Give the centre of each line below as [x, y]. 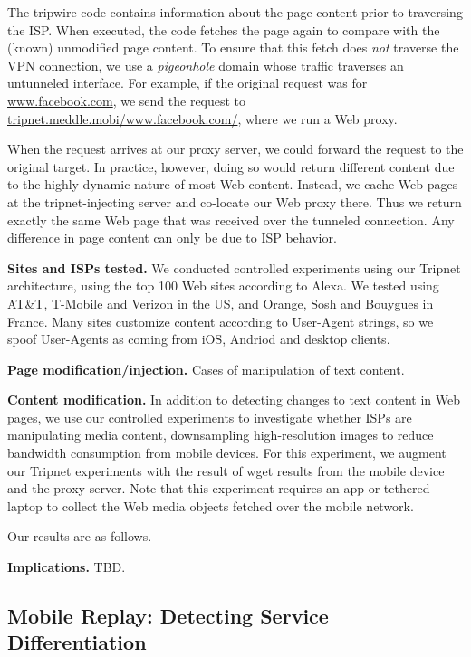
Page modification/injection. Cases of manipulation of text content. [206, 369]
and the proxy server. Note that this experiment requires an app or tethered [219, 488]
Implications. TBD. [67, 567]
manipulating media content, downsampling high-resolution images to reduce [221, 435]
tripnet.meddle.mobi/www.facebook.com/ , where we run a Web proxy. [202, 118]
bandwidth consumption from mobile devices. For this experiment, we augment [227, 453]
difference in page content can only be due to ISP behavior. [172, 238]
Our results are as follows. [80, 536]
